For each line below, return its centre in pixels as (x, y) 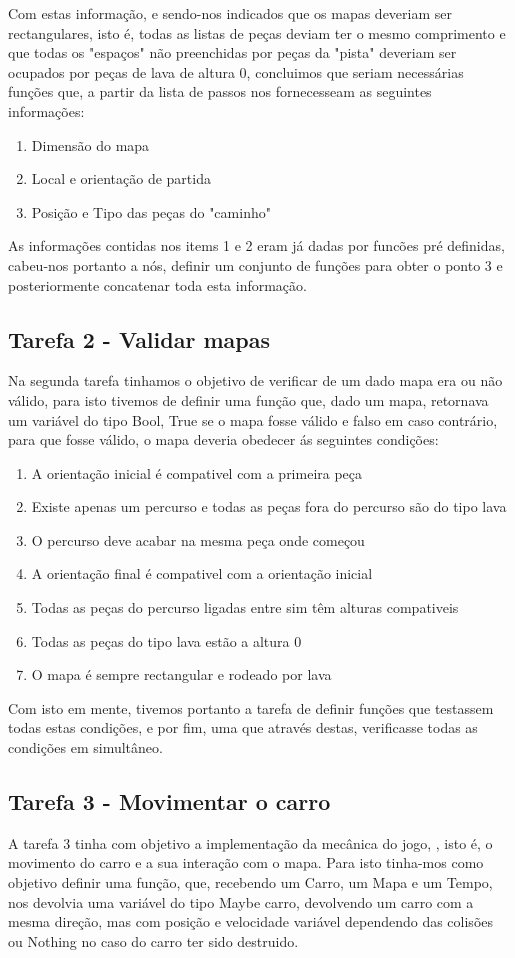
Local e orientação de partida (121, 178)
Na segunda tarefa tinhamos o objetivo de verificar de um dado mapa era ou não (255, 380)
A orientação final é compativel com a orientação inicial (202, 573)
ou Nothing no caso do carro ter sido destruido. (153, 940)
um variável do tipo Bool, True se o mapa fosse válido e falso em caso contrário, (253, 419)
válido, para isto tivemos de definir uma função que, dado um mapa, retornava (248, 399)
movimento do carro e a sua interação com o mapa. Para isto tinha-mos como (246, 862)
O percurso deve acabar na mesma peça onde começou (198, 539)
